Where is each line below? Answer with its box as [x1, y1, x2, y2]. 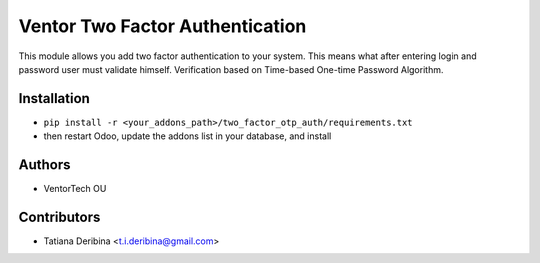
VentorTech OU [43, 183, 107, 195]
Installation [18, 90, 90, 107]
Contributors [18, 208, 101, 225]
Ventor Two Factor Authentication [18, 15, 307, 37]
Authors [18, 156, 71, 174]
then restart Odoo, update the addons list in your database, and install [43, 130, 332, 142]
